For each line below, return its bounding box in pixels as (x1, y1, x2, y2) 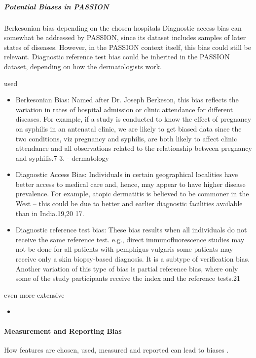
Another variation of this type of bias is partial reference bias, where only (15, 263, 238, 273)
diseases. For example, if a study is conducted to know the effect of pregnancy (15, 114, 252, 124)
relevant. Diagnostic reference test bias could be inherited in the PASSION (4, 51, 230, 62)
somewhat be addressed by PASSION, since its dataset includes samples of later (4, 32, 246, 43)
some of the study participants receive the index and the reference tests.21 (15, 273, 240, 283)
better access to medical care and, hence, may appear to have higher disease (15, 179, 246, 189)
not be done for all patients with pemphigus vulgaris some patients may (15, 244, 233, 254)
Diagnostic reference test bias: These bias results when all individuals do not (15, 224, 247, 235)
